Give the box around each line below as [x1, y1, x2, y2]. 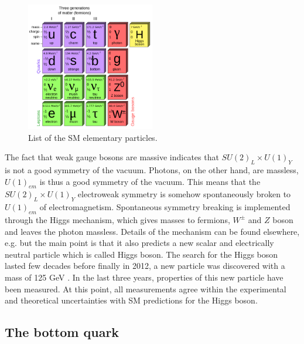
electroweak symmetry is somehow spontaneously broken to [77, 188, 291, 200]
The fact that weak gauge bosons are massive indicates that [5, 151, 219, 163]
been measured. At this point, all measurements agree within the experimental [5, 282, 286, 295]
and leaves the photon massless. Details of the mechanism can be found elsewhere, [5, 225, 300, 237]
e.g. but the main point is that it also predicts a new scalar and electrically [5, 237, 274, 249]
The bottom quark [5, 323, 119, 341]
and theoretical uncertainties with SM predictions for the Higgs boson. [5, 294, 258, 306]
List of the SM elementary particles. [28, 131, 158, 143]
